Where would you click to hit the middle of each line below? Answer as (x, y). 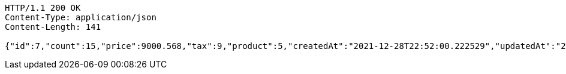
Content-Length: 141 (53, 27)
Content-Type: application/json (81, 17)
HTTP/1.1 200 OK (43, 8)
